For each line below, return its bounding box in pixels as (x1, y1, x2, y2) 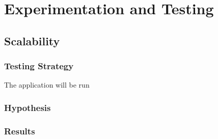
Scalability (4, 33, 60, 48)
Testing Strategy (4, 60, 74, 72)
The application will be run (4, 79, 90, 90)
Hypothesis (4, 101, 51, 114)
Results (4, 124, 35, 137)
